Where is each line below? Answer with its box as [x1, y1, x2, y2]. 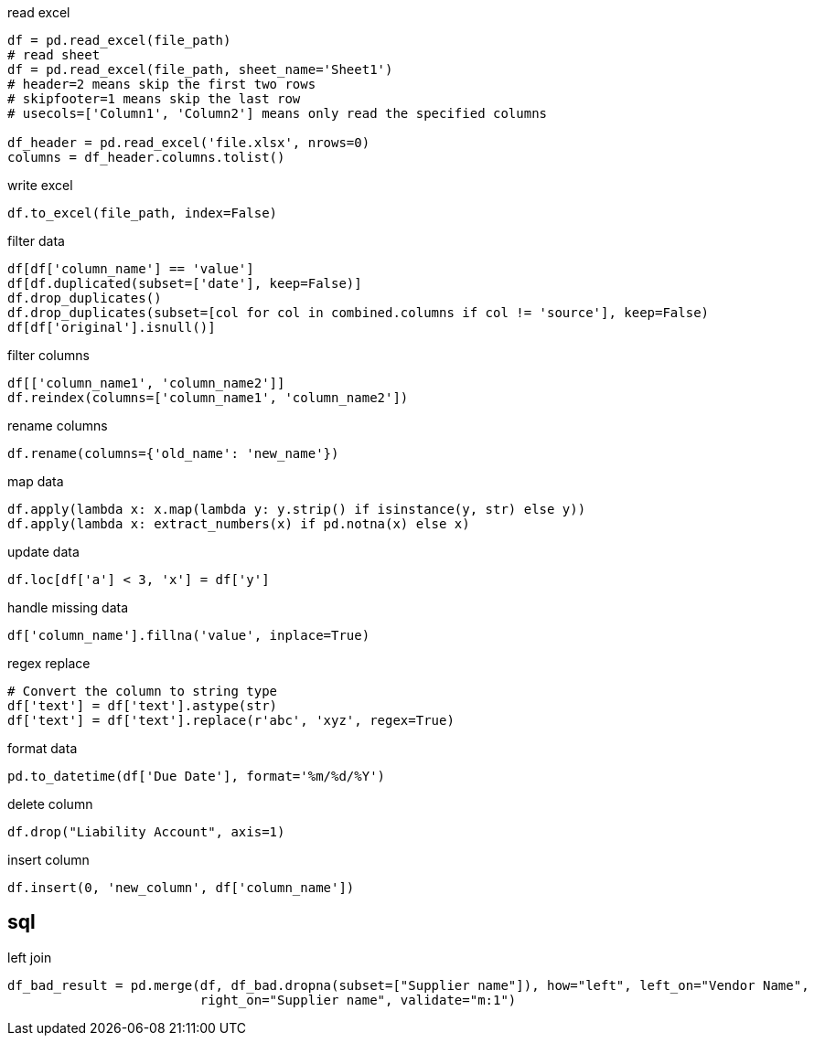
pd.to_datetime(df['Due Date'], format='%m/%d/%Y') [7, 769, 386, 783]
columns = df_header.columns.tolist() [7, 150, 285, 165]
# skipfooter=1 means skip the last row [7, 91, 301, 106]
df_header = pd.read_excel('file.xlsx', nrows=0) [7, 135, 370, 150]
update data [7, 544, 80, 559]
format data [7, 740, 78, 756]
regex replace [7, 655, 91, 671]
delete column [7, 796, 93, 812]
